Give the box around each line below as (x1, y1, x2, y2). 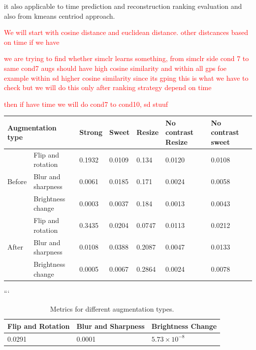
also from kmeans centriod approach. (4, 10, 115, 21)
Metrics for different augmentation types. (50, 304, 174, 314)
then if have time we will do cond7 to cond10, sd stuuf (4, 98, 168, 109)
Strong (79, 127, 103, 137)
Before (7, 176, 27, 187)
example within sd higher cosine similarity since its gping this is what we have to (4, 72, 249, 83)
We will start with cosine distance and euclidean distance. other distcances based (4, 27, 249, 37)
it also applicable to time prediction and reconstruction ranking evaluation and (4, 1, 242, 11)
